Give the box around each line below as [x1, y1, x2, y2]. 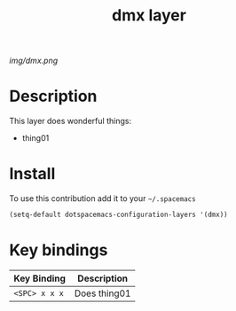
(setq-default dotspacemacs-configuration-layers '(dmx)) [9, 210, 228, 220]
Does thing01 [74, 287, 131, 299]
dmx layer [112, 5, 186, 26]
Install [9, 164, 56, 184]
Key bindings [9, 240, 108, 260]
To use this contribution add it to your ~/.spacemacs [9, 193, 197, 204]
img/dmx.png [9, 55, 59, 66]
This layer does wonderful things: [9, 116, 131, 127]
